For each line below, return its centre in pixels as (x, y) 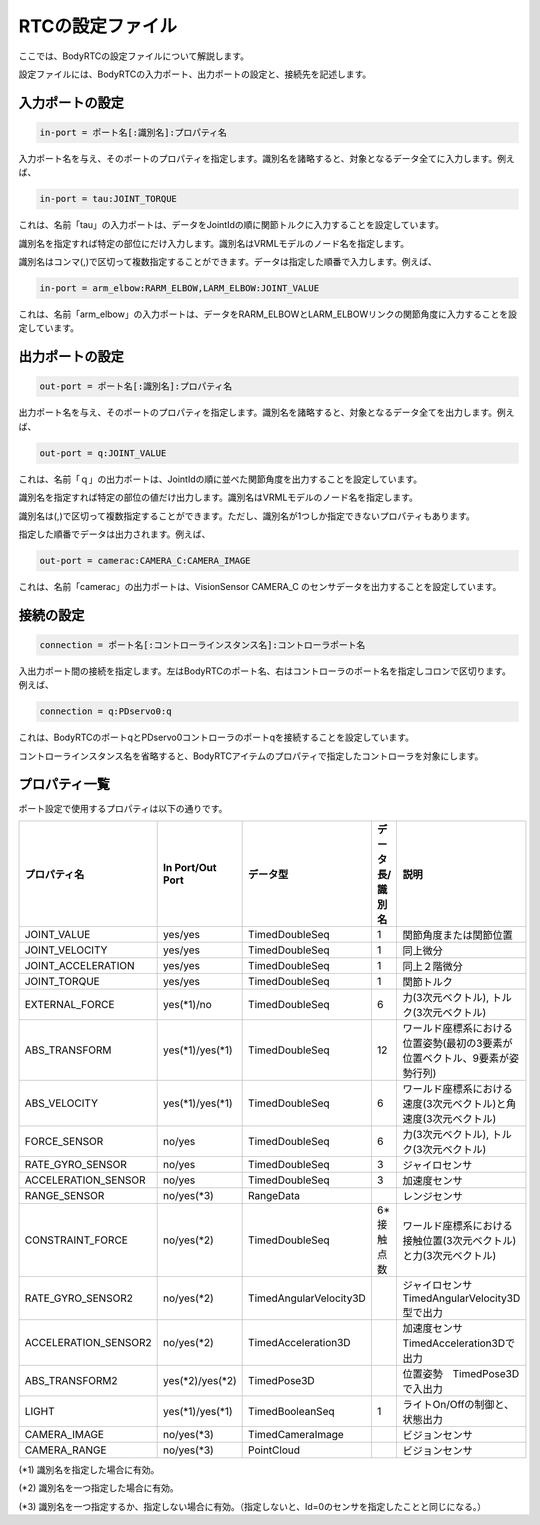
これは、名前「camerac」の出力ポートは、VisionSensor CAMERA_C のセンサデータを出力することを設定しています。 (260, 586)
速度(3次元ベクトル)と (454, 1103)
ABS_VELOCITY (61, 1103)
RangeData (274, 1195)
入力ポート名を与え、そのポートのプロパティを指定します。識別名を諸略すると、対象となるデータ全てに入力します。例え (266, 158)
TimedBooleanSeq (291, 1411)
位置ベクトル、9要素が (456, 1058)
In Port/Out (190, 867)
